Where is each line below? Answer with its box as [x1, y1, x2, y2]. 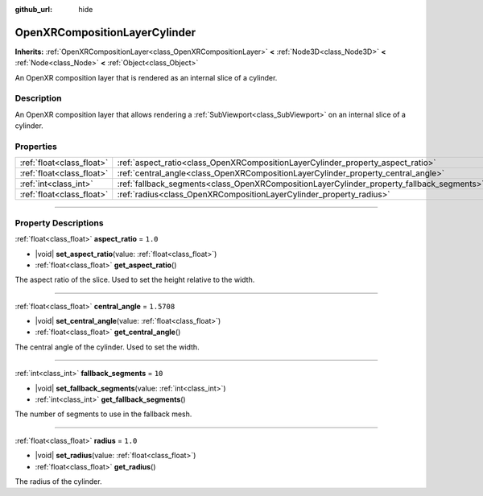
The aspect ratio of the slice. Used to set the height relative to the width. [14, 275, 255, 285]
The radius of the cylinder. [14, 476, 102, 486]
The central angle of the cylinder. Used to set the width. [14, 342, 200, 352]
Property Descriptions [14, 217, 104, 229]
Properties [14, 141, 58, 152]
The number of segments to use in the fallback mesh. [14, 409, 192, 419]
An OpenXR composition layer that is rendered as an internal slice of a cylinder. [14, 72, 278, 82]
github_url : [14, 5, 52, 14]
